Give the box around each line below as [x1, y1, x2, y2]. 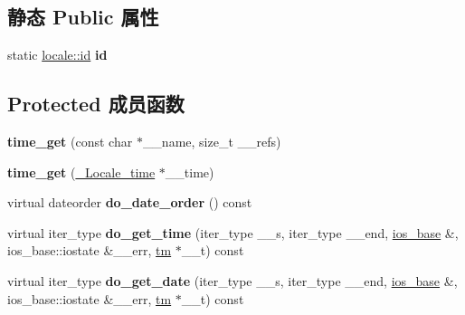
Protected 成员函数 [7, 90, 185, 118]
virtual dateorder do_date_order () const [7, 193, 252, 212]
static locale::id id [7, 45, 108, 64]
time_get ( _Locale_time [7, 162, 156, 181]
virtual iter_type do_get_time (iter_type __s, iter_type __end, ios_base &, [7, 223, 459, 242]
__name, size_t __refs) [142, 132, 281, 150]
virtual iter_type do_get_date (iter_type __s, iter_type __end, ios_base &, [7, 271, 458, 290]
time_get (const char [7, 132, 133, 150]
